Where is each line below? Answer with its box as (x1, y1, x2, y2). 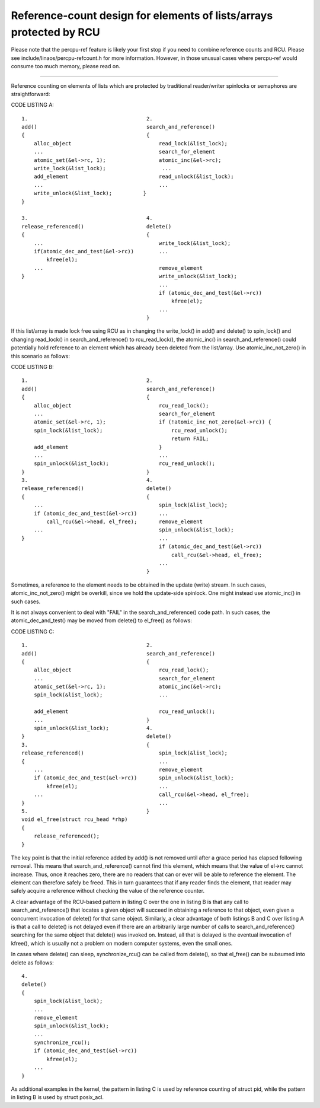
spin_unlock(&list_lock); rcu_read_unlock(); (33, 460, 216, 467)
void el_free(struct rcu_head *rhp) (21, 816, 128, 823)
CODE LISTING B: (11, 364, 54, 371)
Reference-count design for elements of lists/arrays (11, 9, 273, 22)
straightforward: (11, 90, 50, 97)
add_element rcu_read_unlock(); (33, 708, 216, 715)
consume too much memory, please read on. (11, 63, 121, 70)
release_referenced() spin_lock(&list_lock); (21, 750, 228, 756)
